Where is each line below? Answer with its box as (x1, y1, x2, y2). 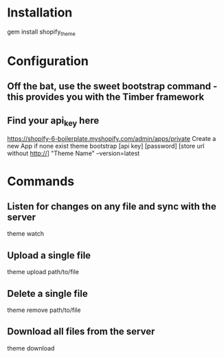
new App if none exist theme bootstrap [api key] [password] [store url (7, 142, 205, 150)
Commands (7, 173, 75, 189)
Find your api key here (7, 115, 100, 128)
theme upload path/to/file (7, 268, 80, 276)
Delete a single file (7, 287, 88, 300)
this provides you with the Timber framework (7, 91, 205, 103)
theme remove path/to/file (7, 306, 81, 314)
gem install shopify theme (7, 27, 76, 37)
